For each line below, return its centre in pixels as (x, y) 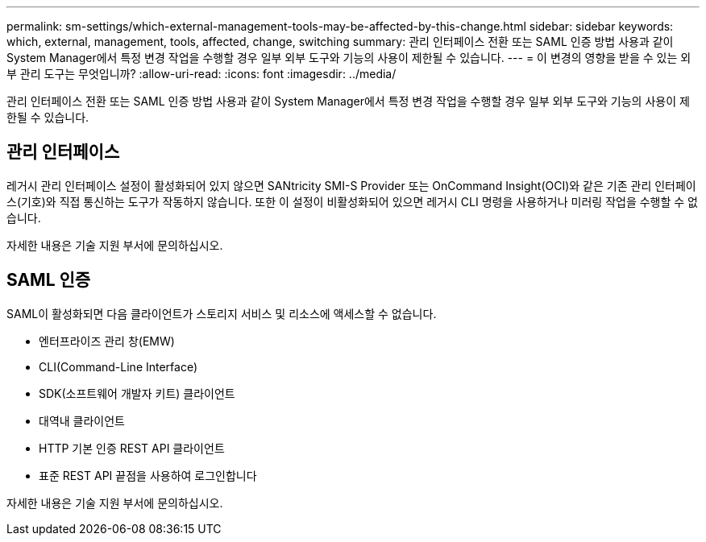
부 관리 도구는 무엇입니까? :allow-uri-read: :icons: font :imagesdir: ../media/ (201, 74)
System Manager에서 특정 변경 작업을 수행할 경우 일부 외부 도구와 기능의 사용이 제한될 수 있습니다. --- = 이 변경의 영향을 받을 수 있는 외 (349, 58)
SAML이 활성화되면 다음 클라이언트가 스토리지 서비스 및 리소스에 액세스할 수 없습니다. (222, 313)
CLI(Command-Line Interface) (118, 366)
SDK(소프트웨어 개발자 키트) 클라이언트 (137, 393)
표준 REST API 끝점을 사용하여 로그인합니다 (148, 475)
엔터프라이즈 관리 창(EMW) (107, 341)
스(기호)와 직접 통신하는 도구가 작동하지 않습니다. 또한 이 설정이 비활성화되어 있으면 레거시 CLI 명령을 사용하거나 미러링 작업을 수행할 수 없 (352, 201)
